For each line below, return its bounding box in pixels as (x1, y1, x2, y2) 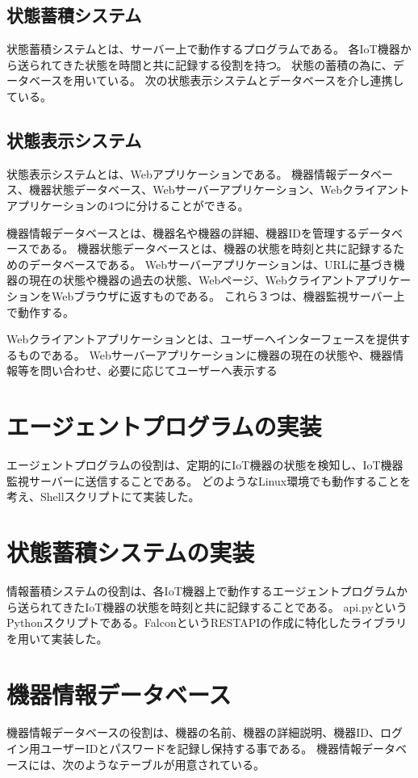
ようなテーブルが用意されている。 (85, 755, 265, 772)
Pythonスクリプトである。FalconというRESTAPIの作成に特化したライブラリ (6, 614, 408, 631)
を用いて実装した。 (6, 629, 108, 646)
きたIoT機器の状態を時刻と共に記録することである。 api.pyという (62, 598, 408, 615)
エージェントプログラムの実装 (6, 410, 322, 443)
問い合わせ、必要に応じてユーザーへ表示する (40, 362, 278, 379)
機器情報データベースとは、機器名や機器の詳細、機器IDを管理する (6, 224, 358, 241)
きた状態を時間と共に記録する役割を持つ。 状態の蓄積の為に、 (62, 56, 393, 73)
